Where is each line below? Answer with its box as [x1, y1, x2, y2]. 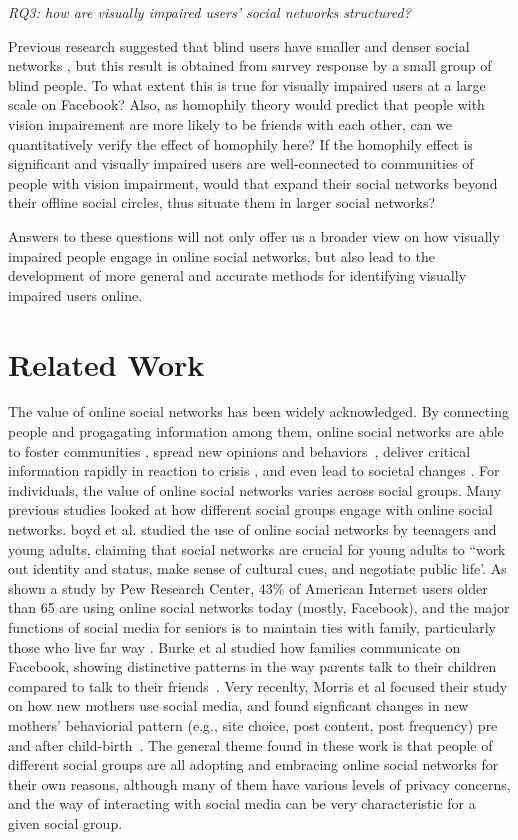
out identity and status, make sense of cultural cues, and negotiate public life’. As [8, 558, 507, 579]
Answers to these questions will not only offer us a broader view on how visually [8, 225, 500, 246]
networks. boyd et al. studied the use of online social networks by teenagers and [8, 519, 497, 539]
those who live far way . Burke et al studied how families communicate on [8, 636, 461, 657]
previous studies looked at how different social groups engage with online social [8, 499, 493, 520]
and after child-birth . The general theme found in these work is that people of [8, 734, 493, 755]
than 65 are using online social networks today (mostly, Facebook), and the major [8, 597, 510, 618]
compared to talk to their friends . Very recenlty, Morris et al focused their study [8, 675, 508, 696]
